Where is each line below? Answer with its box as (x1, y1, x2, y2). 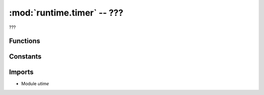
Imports (9, 68, 34, 76)
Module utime (21, 81, 49, 87)
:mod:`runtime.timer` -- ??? (9, 7, 124, 18)
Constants (9, 53, 42, 61)
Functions (9, 37, 41, 45)
